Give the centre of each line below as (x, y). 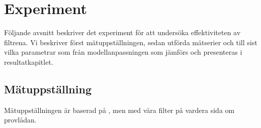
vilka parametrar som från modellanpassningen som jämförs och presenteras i (123, 52)
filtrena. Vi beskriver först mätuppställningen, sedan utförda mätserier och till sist (131, 42)
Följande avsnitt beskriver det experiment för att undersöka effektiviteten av (122, 32)
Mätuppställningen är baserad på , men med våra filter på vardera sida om (119, 110)
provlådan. (20, 120)
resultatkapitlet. (29, 61)
